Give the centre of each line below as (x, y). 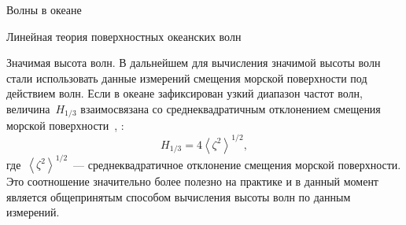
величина (28, 108)
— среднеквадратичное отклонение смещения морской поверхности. (237, 164)
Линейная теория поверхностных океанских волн (124, 36)
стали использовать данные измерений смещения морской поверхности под (187, 77)
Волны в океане (44, 9)
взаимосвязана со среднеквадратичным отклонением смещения (231, 108)
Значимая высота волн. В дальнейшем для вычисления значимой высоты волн (194, 63)
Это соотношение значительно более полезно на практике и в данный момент (192, 181)
